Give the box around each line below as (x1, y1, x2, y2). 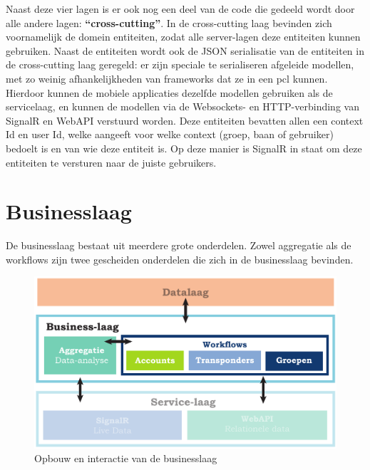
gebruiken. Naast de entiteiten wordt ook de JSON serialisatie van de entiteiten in (6, 43, 364, 58)
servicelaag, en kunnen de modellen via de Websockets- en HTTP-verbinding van (6, 99, 359, 114)
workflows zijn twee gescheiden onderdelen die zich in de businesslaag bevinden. (6, 251, 354, 266)
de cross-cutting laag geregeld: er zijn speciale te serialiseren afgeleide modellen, (6, 57, 354, 72)
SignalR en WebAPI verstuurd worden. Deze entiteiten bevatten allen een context (6, 113, 364, 127)
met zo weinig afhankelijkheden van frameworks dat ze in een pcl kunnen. (6, 70, 328, 85)
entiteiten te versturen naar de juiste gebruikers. (6, 155, 217, 169)
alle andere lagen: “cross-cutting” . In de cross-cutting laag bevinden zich (6, 15, 332, 30)
